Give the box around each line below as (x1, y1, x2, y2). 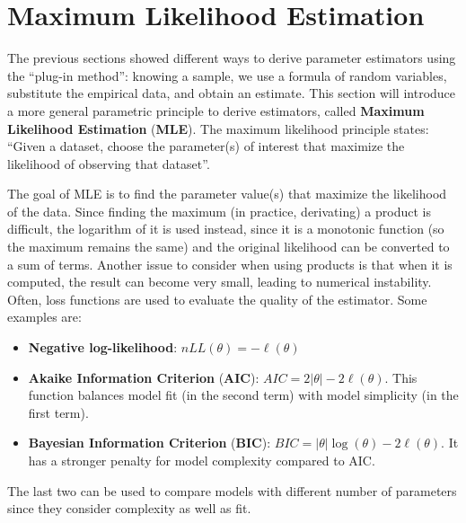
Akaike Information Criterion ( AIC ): (28, 368, 259, 386)
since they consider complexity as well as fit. (7, 499, 251, 518)
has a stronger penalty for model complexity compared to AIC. (28, 451, 375, 469)
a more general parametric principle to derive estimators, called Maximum (7, 101, 425, 120)
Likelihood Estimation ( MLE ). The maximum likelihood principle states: (7, 119, 429, 137)
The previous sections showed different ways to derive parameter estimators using (7, 49, 456, 67)
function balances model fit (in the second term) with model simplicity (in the (28, 386, 459, 404)
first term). (28, 403, 89, 421)
